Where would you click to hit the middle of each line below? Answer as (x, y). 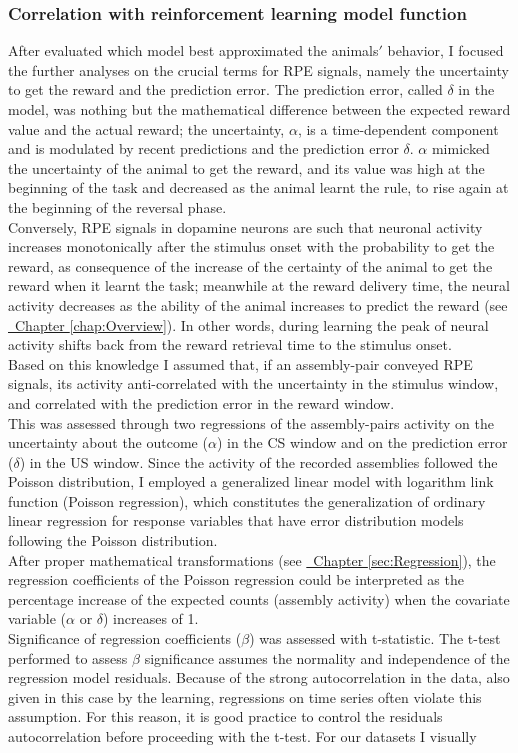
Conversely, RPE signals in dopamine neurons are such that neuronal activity (245, 226)
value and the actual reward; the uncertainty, (146, 128)
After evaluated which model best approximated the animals (193, 50)
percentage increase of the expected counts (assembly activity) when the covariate (259, 598)
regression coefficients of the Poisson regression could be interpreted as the (236, 579)
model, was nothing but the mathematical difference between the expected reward (259, 109)
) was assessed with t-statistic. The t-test (375, 638)
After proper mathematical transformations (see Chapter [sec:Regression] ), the (252, 559)
